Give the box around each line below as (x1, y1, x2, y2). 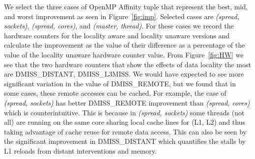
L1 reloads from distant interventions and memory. (4, 145, 157, 156)
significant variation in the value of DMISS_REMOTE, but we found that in (4, 78, 236, 88)
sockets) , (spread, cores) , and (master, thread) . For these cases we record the (4, 21, 234, 31)
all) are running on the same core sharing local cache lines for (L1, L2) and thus (4, 117, 245, 127)
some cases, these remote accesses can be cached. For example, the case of (4, 88, 227, 98)
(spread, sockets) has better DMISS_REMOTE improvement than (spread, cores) (4, 97, 250, 107)
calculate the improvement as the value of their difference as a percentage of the (4, 40, 245, 50)
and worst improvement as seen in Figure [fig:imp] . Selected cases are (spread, (4, 11, 239, 21)
